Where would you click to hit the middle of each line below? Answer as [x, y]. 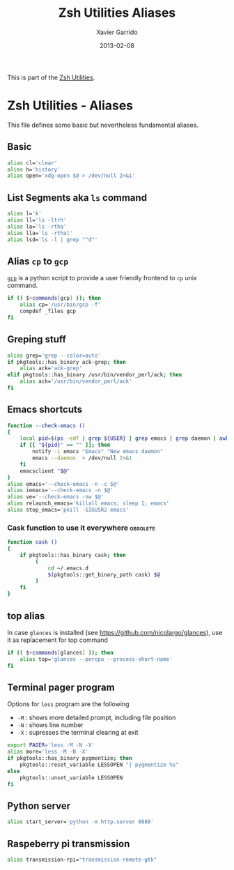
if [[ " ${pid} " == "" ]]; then [65, 445]
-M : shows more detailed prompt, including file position [96, 718]
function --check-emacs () [46, 426]
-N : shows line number [50, 725]
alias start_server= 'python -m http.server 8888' [81, 822]
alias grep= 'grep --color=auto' [54, 356]
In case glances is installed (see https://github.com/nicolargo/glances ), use [115, 632]
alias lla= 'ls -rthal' [40, 233]
